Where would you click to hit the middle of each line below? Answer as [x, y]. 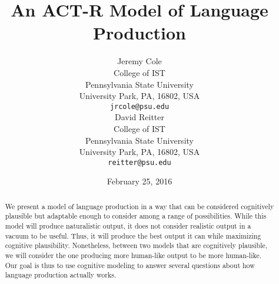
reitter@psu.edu [139, 162]
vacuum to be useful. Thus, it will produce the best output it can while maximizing [133, 235]
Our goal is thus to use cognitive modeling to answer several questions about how [130, 265]
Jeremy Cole [139, 61]
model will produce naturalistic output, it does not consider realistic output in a [128, 226]
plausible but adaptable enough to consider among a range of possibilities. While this [136, 216]
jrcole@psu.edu [139, 106]
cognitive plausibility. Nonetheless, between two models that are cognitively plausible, [136, 245]
